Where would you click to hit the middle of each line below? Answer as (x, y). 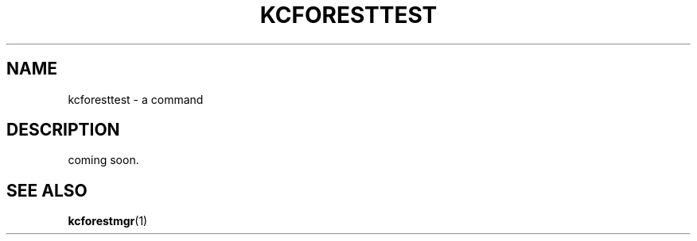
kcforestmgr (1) (108, 221)
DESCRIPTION (63, 130)
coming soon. (103, 160)
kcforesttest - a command (136, 99)
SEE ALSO (47, 190)
